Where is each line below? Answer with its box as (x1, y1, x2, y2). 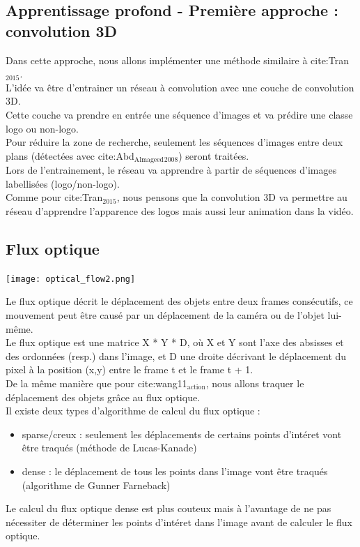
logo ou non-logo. (6, 121, 79, 135)
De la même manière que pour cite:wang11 (6, 376, 187, 390)
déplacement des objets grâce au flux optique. (6, 389, 201, 404)
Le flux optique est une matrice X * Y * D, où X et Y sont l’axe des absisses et (6, 335, 344, 350)
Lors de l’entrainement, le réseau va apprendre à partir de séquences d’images (6, 163, 337, 177)
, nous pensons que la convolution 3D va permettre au (116, 190, 347, 204)
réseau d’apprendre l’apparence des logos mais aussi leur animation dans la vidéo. (6, 203, 354, 218)
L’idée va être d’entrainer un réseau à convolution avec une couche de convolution (6, 80, 354, 94)
